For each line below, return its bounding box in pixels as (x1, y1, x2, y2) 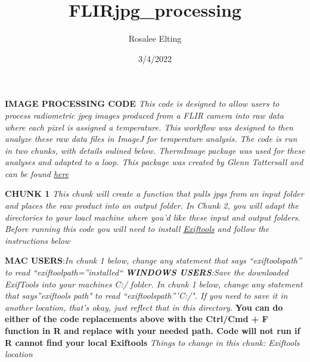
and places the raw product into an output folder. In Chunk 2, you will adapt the (5, 199, 299, 212)
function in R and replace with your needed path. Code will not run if (5, 324, 300, 336)
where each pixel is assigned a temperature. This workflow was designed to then (5, 120, 293, 133)
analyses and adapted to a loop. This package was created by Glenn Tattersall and (5, 156, 303, 168)
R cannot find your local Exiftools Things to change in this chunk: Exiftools (5, 336, 300, 348)
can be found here (5, 167, 69, 180)
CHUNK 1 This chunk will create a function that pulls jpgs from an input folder (5, 187, 304, 200)
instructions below (5, 234, 70, 246)
